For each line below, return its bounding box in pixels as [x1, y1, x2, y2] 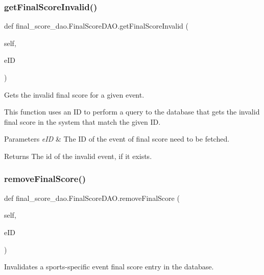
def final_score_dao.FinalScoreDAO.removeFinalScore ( [4, 192, 180, 203]
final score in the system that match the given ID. [4, 116, 161, 127]
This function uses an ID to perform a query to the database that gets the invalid [4, 106, 260, 117]
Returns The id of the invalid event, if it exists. [4, 150, 152, 161]
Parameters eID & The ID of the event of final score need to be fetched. [4, 133, 230, 144]
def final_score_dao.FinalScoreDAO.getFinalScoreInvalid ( [4, 20, 188, 31]
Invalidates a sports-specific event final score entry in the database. [4, 261, 214, 272]
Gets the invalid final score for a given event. [4, 89, 145, 100]
